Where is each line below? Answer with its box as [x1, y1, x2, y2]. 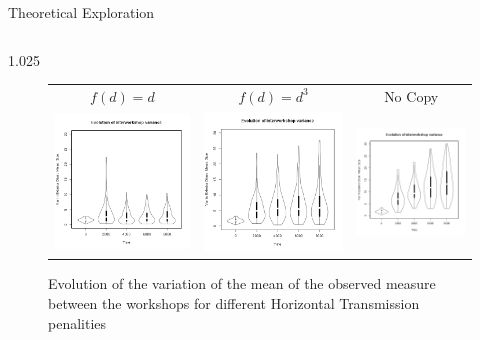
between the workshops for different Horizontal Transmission [48, 293, 420, 313]
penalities [48, 312, 107, 333]
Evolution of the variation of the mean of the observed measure [48, 273, 436, 294]
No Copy [384, 85, 439, 106]
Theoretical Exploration [8, 2, 155, 22]
